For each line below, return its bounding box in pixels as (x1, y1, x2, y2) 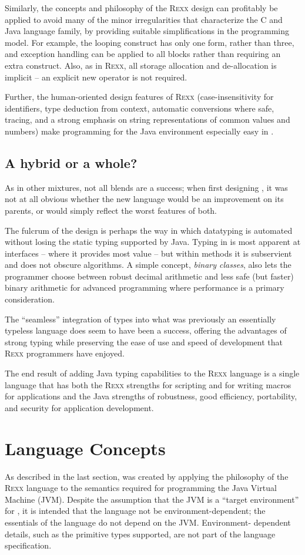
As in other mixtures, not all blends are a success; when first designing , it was (5, 181, 288, 193)
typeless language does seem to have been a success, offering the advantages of (5, 324, 287, 337)
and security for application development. (5, 401, 154, 413)
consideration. (5, 293, 55, 305)
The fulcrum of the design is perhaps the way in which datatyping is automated (5, 224, 293, 236)
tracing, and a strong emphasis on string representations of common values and (5, 113, 290, 126)
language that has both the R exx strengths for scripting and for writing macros (5, 378, 291, 391)
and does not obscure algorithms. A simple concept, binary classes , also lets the (5, 258, 291, 271)
